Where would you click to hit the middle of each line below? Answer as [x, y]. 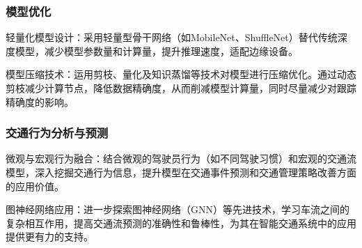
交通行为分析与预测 [57, 133]
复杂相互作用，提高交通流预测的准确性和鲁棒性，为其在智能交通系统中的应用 [181, 223]
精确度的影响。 [40, 101]
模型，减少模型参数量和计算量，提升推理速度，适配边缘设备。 [156, 51]
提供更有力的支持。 [49, 237]
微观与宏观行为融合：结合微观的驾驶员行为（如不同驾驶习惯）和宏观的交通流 [181, 158]
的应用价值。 [35, 186]
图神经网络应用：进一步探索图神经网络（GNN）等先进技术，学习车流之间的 [178, 209]
